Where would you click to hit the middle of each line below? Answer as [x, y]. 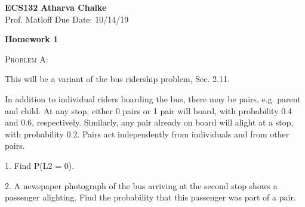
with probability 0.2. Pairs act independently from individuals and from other [147, 134]
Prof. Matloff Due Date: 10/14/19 [67, 19]
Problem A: [27, 59]
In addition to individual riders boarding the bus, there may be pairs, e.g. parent [153, 98]
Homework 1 [32, 39]
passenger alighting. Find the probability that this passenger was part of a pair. [150, 197]
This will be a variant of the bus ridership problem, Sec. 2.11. [117, 79]
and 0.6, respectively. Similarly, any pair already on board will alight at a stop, [149, 122]
